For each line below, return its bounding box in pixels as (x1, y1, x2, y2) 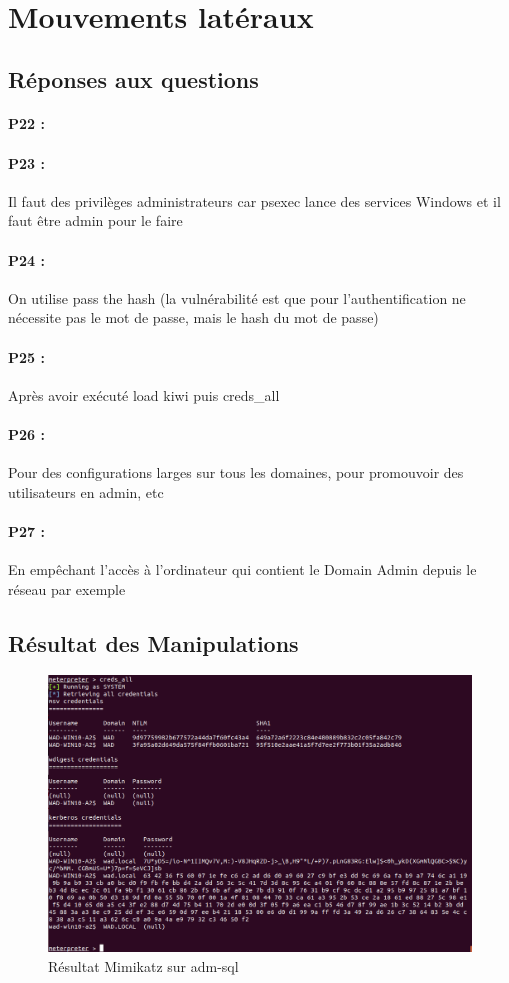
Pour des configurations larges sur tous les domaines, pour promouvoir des (8, 462, 464, 483)
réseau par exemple (8, 578, 126, 599)
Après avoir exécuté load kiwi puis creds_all (8, 384, 280, 405)
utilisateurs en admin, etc (8, 481, 164, 502)
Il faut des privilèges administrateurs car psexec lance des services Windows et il (8, 190, 501, 211)
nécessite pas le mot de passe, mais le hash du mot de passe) (8, 307, 379, 328)
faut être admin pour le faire (8, 210, 183, 231)
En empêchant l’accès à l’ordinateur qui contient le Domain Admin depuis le (8, 559, 477, 580)
